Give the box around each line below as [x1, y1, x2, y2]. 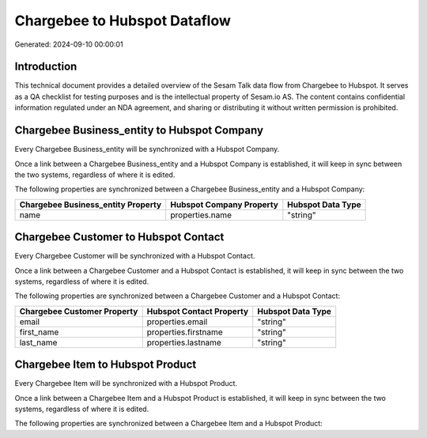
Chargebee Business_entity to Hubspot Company [14, 123, 264, 138]
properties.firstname [146, 327, 223, 338]
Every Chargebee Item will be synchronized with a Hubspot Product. [14, 379, 237, 388]
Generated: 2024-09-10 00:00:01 [14, 40, 123, 49]
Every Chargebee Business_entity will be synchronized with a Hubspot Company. [14, 145, 280, 154]
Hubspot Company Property [170, 198, 278, 210]
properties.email [146, 316, 208, 327]
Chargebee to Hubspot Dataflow [14, 12, 231, 29]
